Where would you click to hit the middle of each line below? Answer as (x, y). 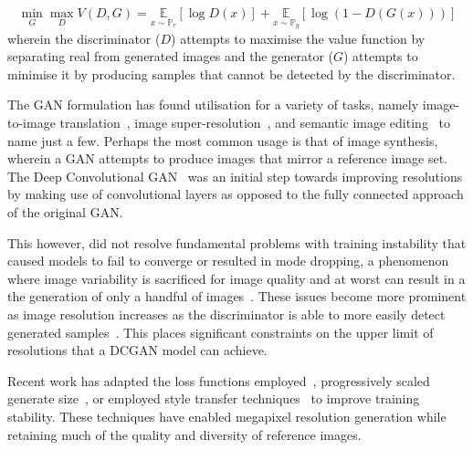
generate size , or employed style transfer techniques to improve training (214, 398)
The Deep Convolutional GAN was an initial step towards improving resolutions (235, 176)
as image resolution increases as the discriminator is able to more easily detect (226, 314)
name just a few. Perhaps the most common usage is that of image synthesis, (223, 140)
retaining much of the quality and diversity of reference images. (184, 434)
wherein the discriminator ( (84, 38)
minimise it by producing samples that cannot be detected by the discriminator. (231, 73)
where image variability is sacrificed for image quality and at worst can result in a (236, 278)
